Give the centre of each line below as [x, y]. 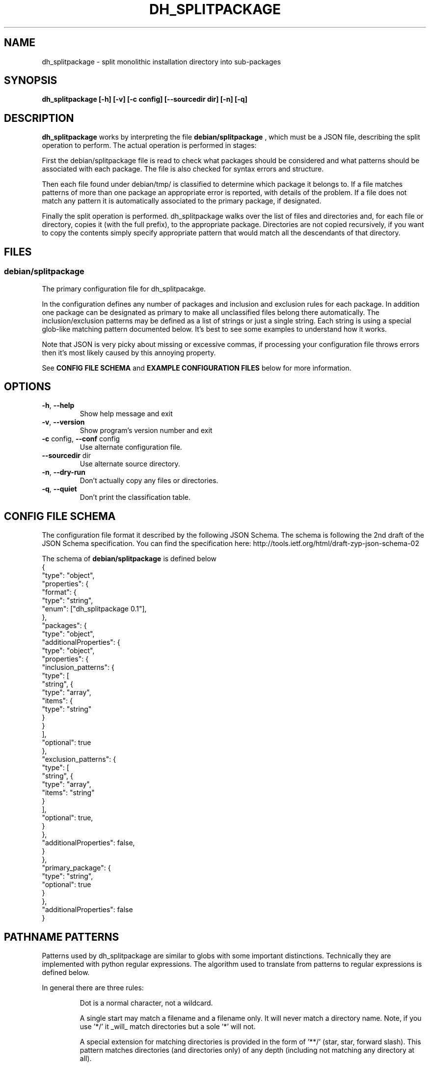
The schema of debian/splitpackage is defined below [129, 559]
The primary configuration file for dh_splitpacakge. [124, 288]
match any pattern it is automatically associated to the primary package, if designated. [182, 201]
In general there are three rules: [93, 988]
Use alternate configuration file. [131, 447]
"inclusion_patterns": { [78, 667]
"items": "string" [68, 793]
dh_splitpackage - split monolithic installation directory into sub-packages [161, 61]
